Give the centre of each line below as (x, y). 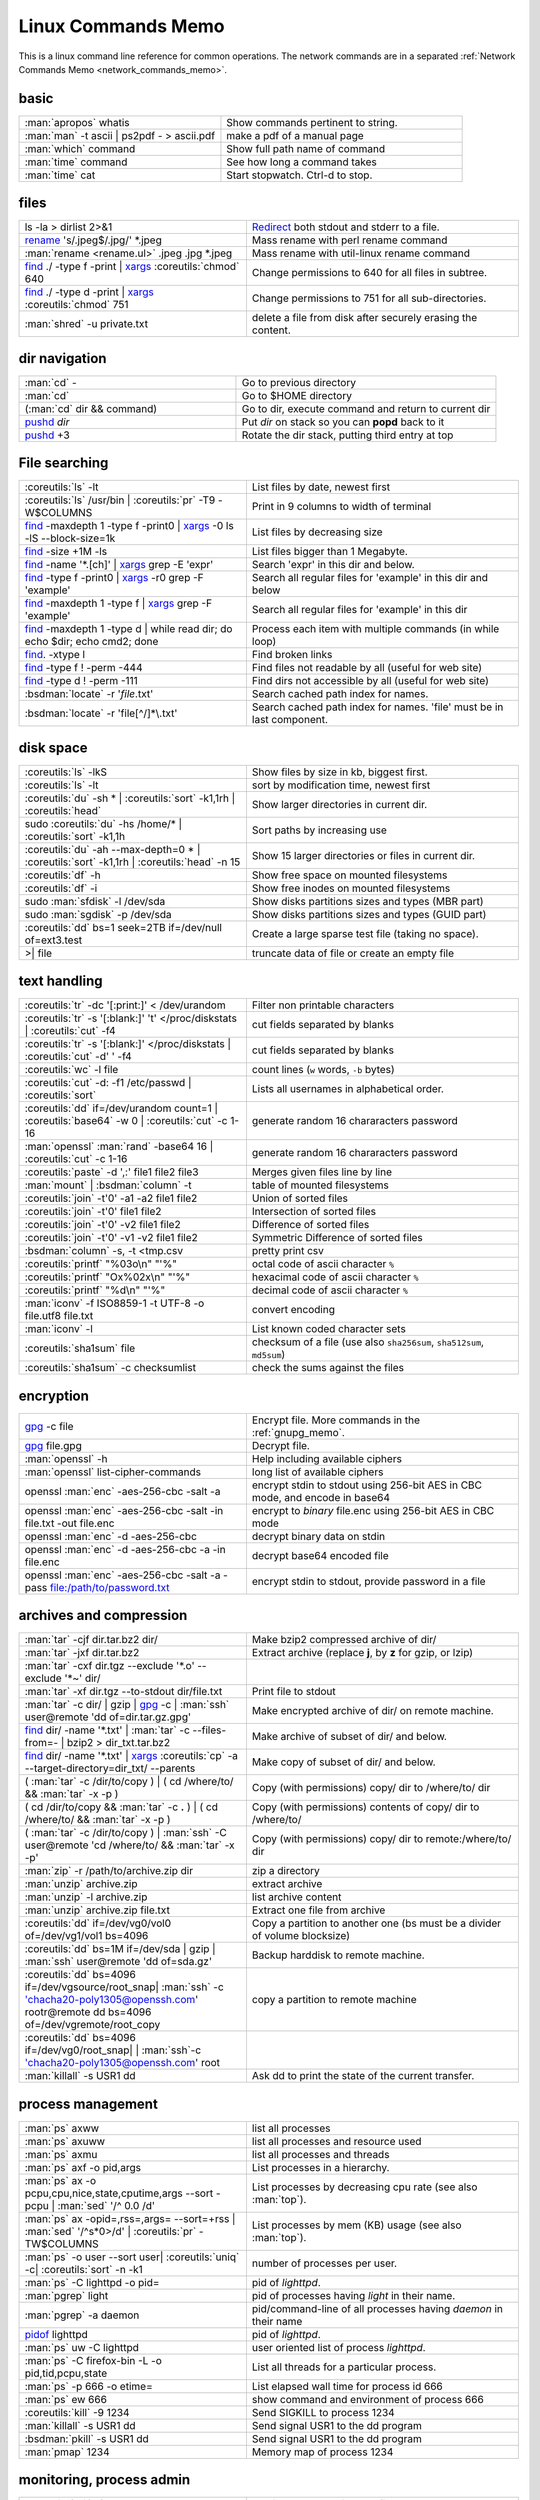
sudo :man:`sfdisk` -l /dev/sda (95, 901)
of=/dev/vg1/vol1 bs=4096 (86, 1936)
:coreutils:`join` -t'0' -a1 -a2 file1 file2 (111, 1198)
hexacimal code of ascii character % (335, 1277)
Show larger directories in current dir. (339, 804)
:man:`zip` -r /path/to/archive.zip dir (109, 1871)
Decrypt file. (280, 1445)
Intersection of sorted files (314, 1212)
